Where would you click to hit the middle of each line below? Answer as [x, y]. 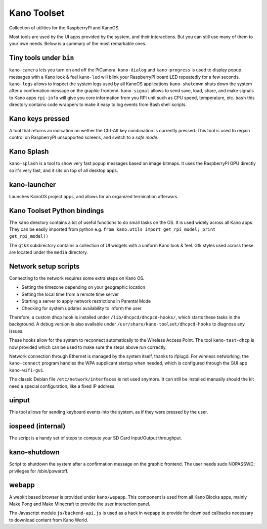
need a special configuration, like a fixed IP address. [62, 386]
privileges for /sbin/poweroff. [39, 471]
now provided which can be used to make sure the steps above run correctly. [88, 347]
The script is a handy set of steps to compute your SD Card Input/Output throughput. [96, 438]
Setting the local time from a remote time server [70, 294]
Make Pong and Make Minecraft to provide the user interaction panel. [80, 504]
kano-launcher [33, 185]
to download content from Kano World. [49, 520]
